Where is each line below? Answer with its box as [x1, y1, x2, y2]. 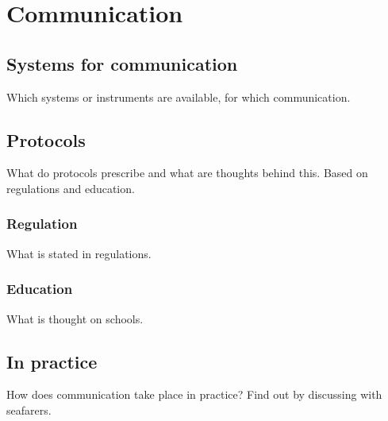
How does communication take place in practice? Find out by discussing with [6, 386, 382, 403]
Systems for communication [6, 51, 238, 75]
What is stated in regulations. [6, 245, 152, 261]
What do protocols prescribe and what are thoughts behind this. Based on [6, 164, 368, 181]
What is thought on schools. [6, 310, 144, 326]
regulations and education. [6, 180, 135, 196]
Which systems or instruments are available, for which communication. [6, 88, 351, 105]
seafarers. [6, 401, 52, 418]
